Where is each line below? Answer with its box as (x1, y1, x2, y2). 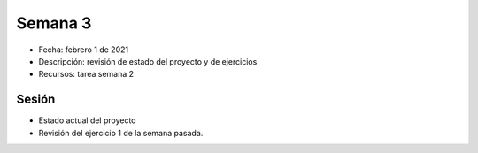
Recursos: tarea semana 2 (38, 69, 135, 80)
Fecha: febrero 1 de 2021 (38, 44, 128, 55)
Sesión (16, 92, 56, 107)
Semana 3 (16, 13, 92, 33)
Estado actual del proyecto (38, 115, 136, 126)
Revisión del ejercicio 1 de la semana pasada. (38, 127, 204, 138)
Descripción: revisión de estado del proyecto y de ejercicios (38, 56, 258, 66)
